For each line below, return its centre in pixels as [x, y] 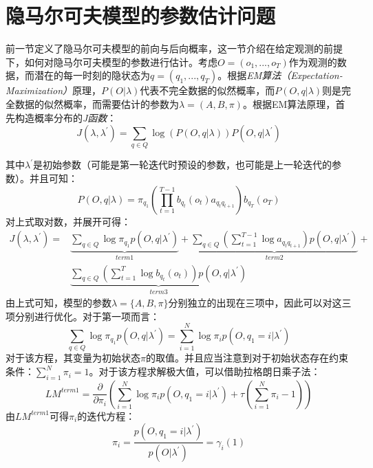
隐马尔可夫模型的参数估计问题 [141, 15]
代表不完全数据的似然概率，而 [207, 90]
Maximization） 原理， [54, 90]
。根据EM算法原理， [289, 103]
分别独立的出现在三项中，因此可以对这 [255, 303]
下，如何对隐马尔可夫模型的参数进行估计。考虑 [111, 62]
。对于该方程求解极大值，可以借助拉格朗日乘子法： [205, 371]
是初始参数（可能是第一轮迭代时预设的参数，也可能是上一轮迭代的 [182, 165]
